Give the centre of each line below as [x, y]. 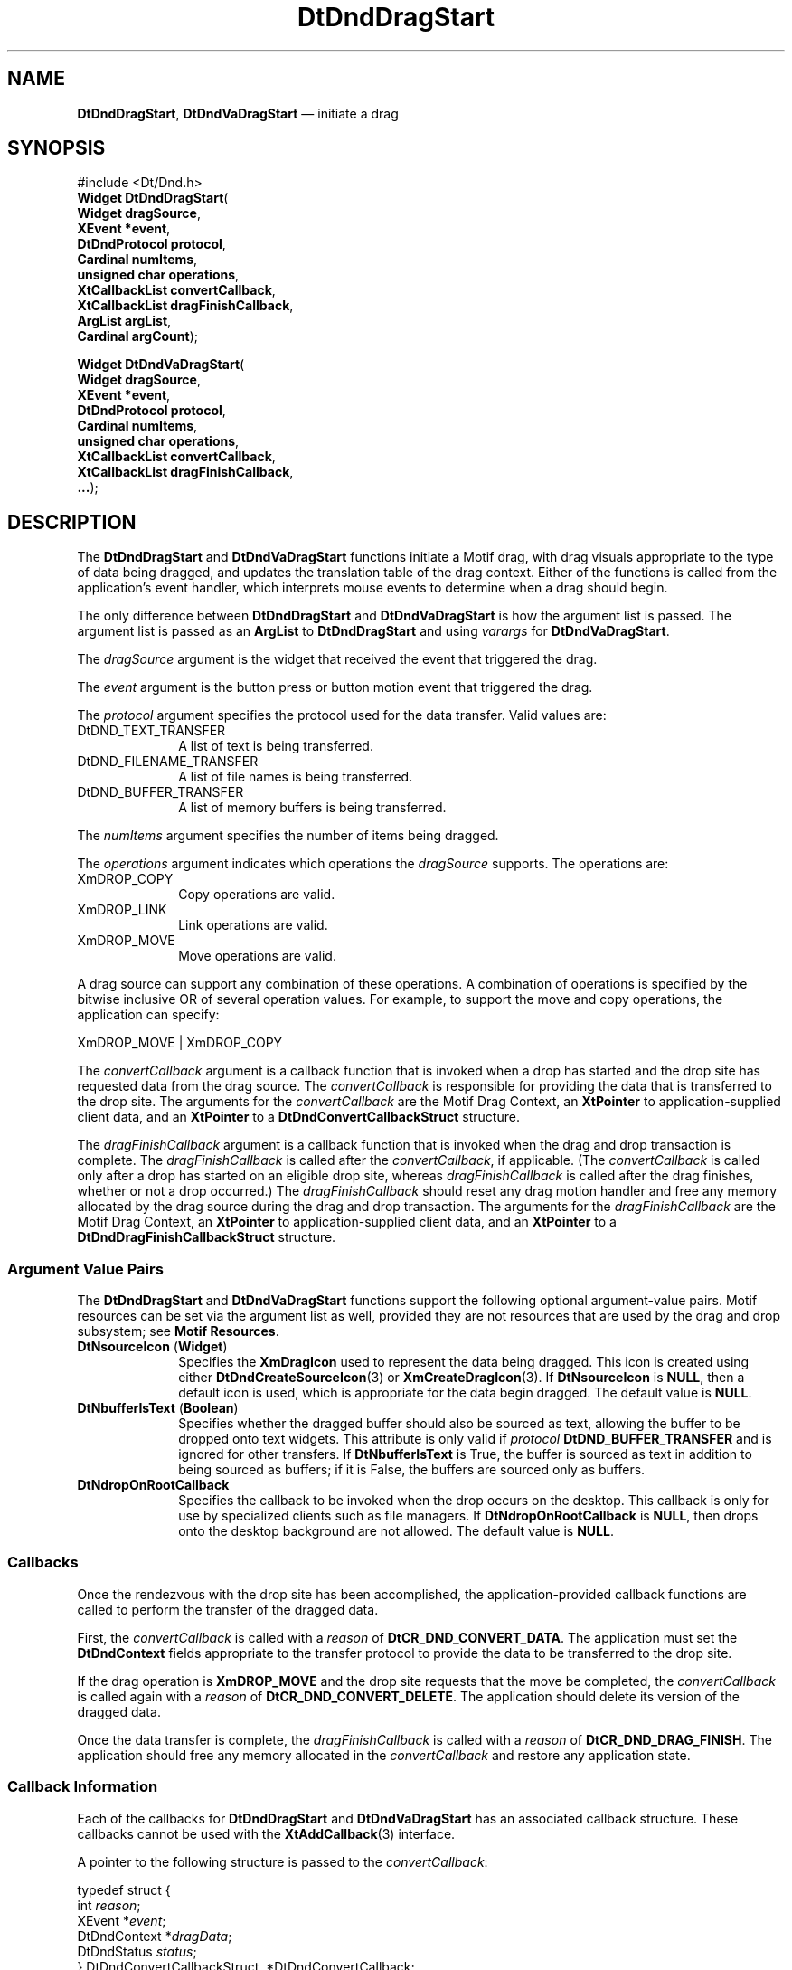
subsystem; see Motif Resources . [178, 1331]
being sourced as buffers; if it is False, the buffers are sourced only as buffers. [412, 1470]
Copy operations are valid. [257, 895]
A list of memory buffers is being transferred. [312, 808]
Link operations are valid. [253, 925]
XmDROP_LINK [122, 910]
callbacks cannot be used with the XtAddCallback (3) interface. [266, 1833]
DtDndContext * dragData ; [155, 1936]
